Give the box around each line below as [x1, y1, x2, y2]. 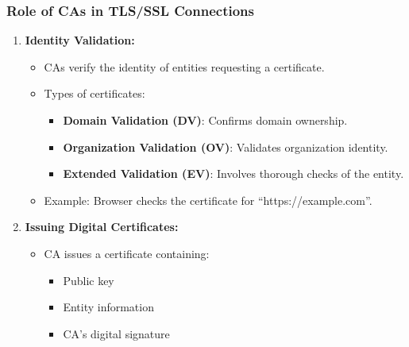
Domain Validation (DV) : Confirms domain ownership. [63, 112, 348, 128]
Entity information [63, 299, 154, 315]
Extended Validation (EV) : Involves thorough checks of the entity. [63, 165, 404, 182]
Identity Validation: [25, 32, 135, 48]
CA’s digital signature [63, 325, 170, 341]
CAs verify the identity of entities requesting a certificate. [44, 58, 325, 75]
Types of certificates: [44, 85, 145, 102]
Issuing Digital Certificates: [25, 218, 179, 235]
